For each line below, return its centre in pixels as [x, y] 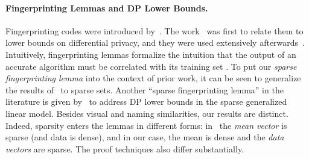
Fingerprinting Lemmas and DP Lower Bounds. [107, 8]
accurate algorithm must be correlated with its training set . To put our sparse [151, 66]
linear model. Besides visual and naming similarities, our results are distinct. [147, 113]
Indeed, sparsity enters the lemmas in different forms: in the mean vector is [146, 125]
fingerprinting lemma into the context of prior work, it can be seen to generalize [153, 78]
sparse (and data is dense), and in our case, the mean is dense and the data [145, 137]
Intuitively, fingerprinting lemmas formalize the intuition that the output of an [151, 54]
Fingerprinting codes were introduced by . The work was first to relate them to [154, 30]
